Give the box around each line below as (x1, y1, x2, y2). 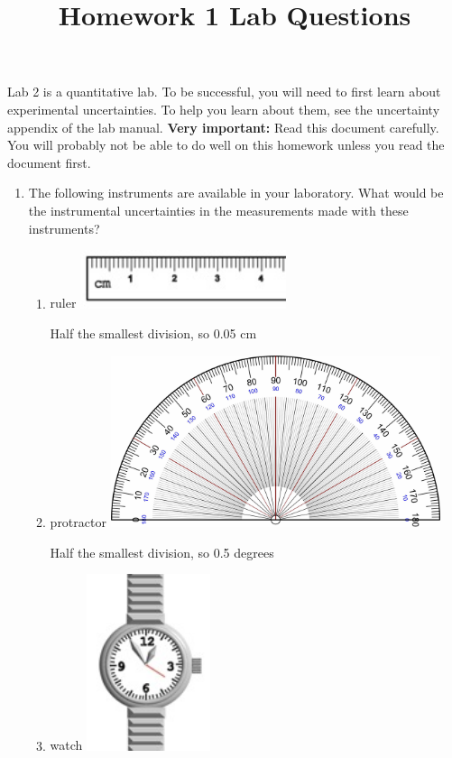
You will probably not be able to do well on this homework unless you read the (7, 135, 445, 154)
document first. (7, 153, 91, 171)
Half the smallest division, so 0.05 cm (50, 324, 257, 343)
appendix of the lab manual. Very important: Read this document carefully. (7, 117, 439, 136)
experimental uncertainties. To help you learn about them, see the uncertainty (7, 99, 440, 118)
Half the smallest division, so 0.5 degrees (50, 542, 274, 561)
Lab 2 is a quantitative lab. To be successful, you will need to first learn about (7, 82, 441, 101)
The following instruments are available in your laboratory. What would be (28, 183, 444, 202)
